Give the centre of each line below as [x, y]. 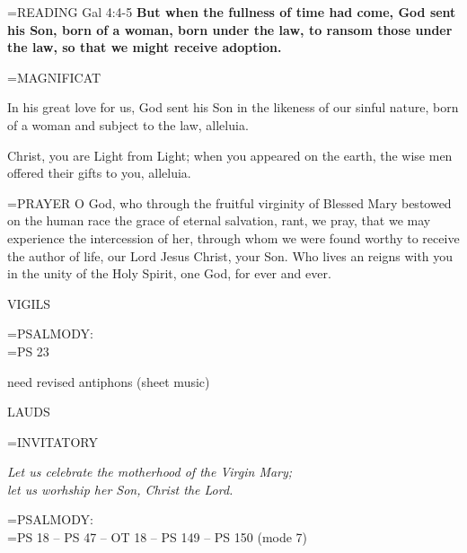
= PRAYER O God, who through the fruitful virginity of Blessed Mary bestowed [229, 202]
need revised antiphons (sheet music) [109, 381]
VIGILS [29, 303]
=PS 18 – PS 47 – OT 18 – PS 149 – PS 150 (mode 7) [158, 537]
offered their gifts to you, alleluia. [99, 173]
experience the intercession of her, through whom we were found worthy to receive [233, 237]
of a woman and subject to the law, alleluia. [128, 124]
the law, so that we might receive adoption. [145, 47]
